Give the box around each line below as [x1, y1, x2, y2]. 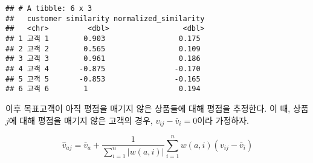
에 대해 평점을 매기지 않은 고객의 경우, [8, 113, 153, 126]
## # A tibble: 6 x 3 [5, 4, 92, 13]
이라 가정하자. [197, 113, 249, 126]
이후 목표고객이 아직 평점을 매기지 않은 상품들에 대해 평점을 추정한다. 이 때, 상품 [5, 101, 309, 114]
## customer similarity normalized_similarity [5, 14, 205, 23]
